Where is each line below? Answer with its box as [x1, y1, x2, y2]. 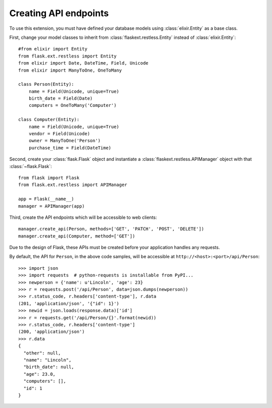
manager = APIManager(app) [18, 203, 85, 209]
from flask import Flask [18, 174, 80, 181]
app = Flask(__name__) [18, 196, 75, 202]
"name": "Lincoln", [23, 357, 72, 363]
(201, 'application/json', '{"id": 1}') [18, 301, 119, 306]
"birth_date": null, [23, 364, 75, 370]
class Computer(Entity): [18, 116, 80, 123]
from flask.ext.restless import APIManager [18, 182, 127, 188]
